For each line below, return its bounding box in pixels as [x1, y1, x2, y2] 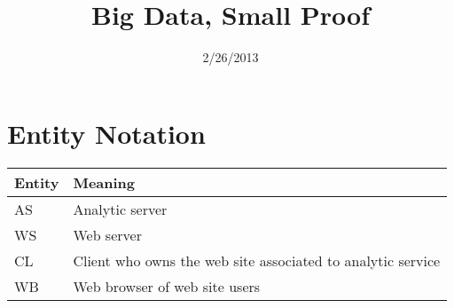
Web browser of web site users [73, 275, 261, 296]
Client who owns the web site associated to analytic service [73, 249, 441, 271]
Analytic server [73, 198, 168, 219]
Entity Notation [7, 115, 206, 151]
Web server [73, 224, 142, 245]
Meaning [73, 171, 136, 193]
